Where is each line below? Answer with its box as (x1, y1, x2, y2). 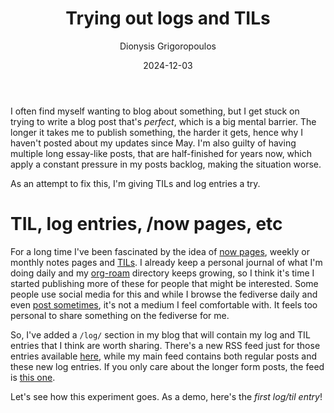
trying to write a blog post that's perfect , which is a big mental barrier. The (10, 115, 317, 127)
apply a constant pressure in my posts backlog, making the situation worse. (10, 158, 322, 170)
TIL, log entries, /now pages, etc (10, 213, 283, 236)
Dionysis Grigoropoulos (119, 40, 217, 52)
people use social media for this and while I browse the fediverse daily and (10, 288, 318, 300)
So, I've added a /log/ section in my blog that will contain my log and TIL (10, 328, 311, 341)
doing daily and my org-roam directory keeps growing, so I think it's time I (10, 267, 315, 279)
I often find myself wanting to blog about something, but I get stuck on (10, 105, 300, 117)
